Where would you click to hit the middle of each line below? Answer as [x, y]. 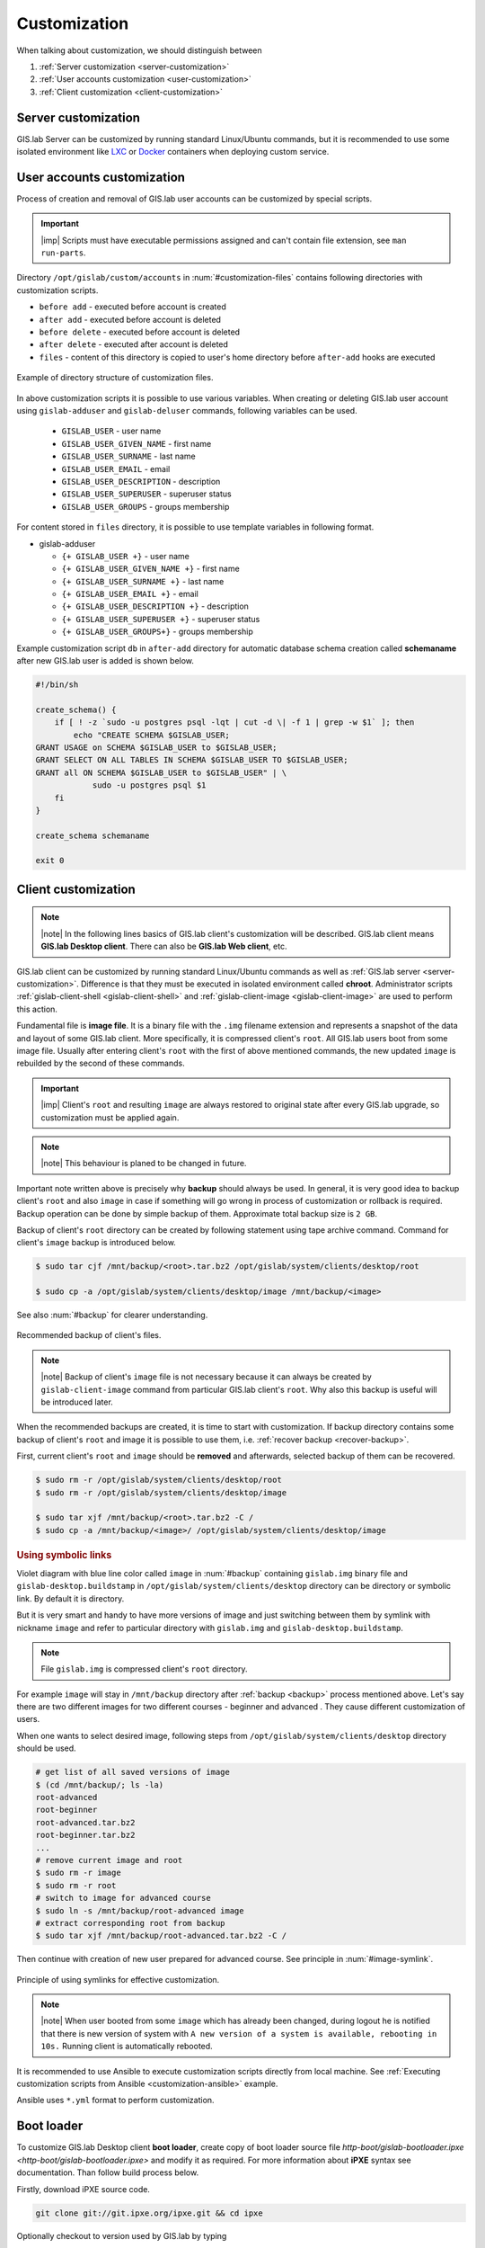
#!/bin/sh [57, 685]
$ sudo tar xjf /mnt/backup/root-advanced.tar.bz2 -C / [161, 1936]
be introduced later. [77, 1402]
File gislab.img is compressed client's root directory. [144, 1669]
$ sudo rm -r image [78, 1873]
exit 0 [50, 861]
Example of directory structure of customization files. [115, 378]
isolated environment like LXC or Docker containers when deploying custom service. [173, 152]
